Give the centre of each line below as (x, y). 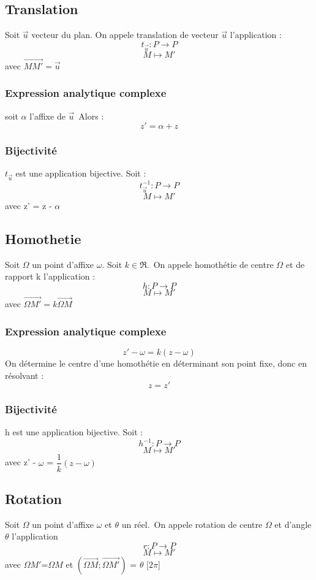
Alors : (91, 116)
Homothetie (43, 238)
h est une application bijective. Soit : (74, 432)
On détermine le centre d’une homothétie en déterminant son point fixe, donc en (156, 363)
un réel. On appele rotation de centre (192, 524)
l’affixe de (47, 116)
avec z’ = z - (28, 205)
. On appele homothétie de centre (210, 264)
